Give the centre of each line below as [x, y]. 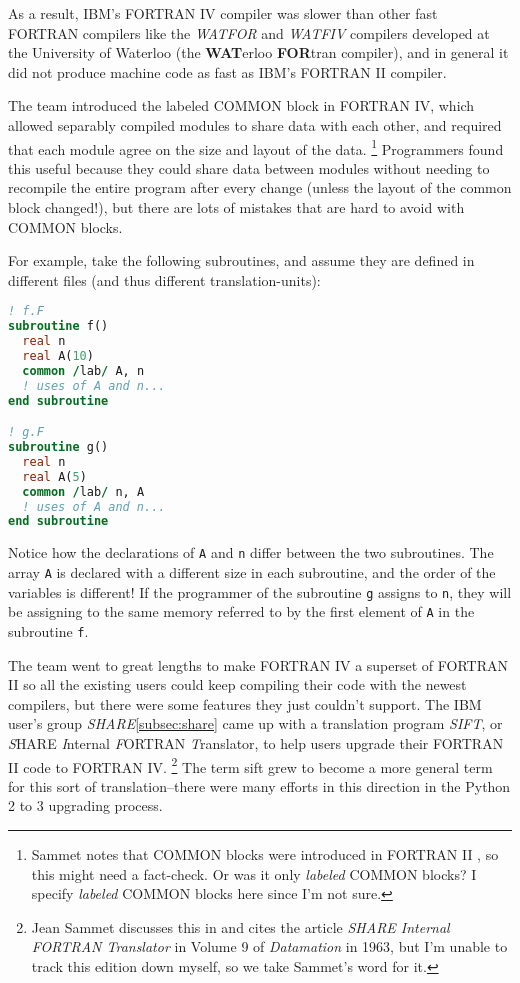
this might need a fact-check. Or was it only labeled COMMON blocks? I [254, 873]
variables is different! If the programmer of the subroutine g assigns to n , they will [260, 591]
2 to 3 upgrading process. [85, 805]
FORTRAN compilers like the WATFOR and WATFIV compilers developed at [249, 32]
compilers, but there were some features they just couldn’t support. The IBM [245, 703]
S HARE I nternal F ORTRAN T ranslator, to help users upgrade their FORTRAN [256, 742]
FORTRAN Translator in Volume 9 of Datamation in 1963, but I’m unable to [269, 946]
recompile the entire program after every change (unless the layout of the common [260, 187]
